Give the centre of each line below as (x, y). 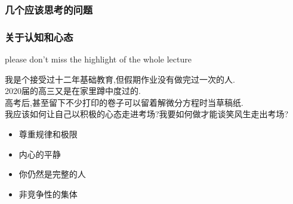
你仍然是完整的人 (52, 174)
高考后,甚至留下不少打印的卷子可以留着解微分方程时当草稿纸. (124, 102)
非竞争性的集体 (48, 194)
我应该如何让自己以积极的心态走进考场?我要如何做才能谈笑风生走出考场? (147, 114)
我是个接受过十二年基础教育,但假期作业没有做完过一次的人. (120, 79)
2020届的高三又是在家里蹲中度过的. (73, 91)
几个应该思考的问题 (49, 9)
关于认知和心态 (39, 37)
